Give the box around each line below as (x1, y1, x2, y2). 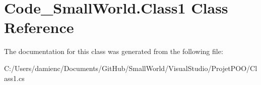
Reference (4, 17, 74, 37)
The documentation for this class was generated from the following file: (4, 46, 223, 56)
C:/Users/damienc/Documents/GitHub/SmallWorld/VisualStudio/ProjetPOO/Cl (4, 62, 257, 73)
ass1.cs (4, 72, 25, 83)
